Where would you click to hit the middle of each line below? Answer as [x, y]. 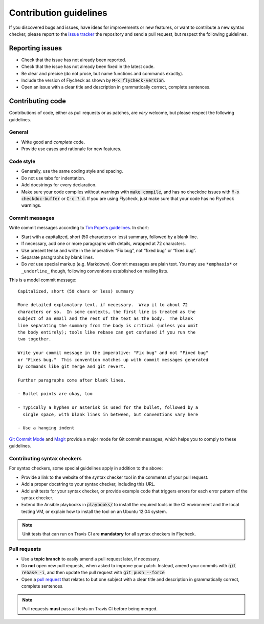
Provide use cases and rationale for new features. [71, 149]
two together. [34, 339]
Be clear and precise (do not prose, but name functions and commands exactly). [102, 73]
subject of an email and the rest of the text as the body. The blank [105, 319]
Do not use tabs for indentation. [53, 178]
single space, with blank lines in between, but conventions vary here [110, 414]
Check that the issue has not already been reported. [74, 60]
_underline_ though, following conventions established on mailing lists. [95, 271]
